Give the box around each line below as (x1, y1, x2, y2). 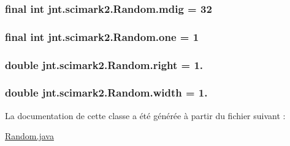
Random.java (5, 130, 54, 142)
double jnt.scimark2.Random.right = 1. (5, 57, 204, 72)
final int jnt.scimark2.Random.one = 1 (5, 29, 199, 44)
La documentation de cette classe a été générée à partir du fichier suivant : (5, 109, 286, 122)
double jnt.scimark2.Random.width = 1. (5, 85, 208, 100)
